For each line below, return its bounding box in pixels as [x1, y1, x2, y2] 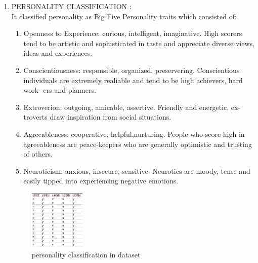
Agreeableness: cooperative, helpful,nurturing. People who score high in [23, 128, 245, 139]
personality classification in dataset [31, 249, 141, 259]
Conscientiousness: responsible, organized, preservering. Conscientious [23, 64, 240, 75]
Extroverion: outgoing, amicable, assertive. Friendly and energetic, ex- [23, 101, 241, 112]
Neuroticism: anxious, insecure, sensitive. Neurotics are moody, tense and [23, 165, 250, 176]
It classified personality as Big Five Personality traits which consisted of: [11, 11, 237, 21]
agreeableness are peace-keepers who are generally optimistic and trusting [23, 138, 252, 149]
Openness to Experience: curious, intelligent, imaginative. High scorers [23, 28, 242, 39]
